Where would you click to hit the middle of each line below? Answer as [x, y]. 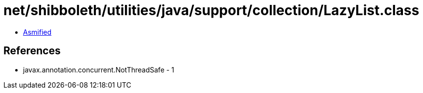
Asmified [37, 32]
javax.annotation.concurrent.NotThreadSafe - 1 [99, 70]
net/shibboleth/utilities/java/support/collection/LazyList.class [211, 10]
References [32, 51]
